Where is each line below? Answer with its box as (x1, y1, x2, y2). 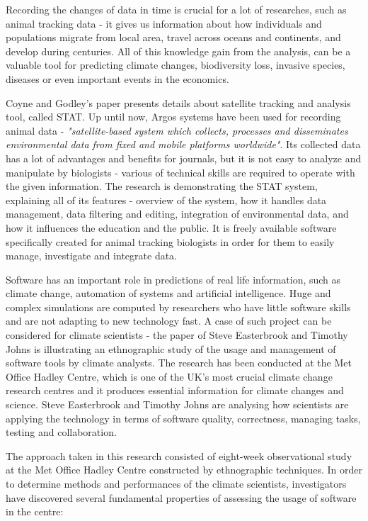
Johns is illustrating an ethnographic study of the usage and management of (6, 341, 336, 356)
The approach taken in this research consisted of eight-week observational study (6, 448, 352, 463)
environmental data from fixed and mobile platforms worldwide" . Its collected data (6, 137, 361, 152)
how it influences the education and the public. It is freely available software (6, 220, 337, 235)
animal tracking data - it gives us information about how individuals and (6, 16, 322, 30)
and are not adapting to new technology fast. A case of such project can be (6, 313, 332, 328)
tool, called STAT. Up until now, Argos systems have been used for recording (6, 109, 341, 124)
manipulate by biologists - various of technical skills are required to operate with (6, 164, 355, 179)
